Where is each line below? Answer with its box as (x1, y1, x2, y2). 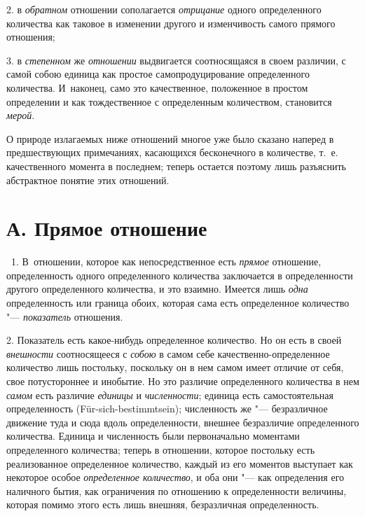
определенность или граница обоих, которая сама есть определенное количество (6, 295, 350, 310)
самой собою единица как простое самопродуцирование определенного (6, 67, 310, 81)
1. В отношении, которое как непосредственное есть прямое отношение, (11, 254, 322, 269)
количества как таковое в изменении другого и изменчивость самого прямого (6, 15, 336, 30)
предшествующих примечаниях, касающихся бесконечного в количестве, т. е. (6, 145, 338, 160)
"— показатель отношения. (6, 309, 123, 323)
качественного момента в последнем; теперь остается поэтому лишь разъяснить (6, 158, 346, 173)
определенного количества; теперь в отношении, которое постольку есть (6, 442, 315, 456)
